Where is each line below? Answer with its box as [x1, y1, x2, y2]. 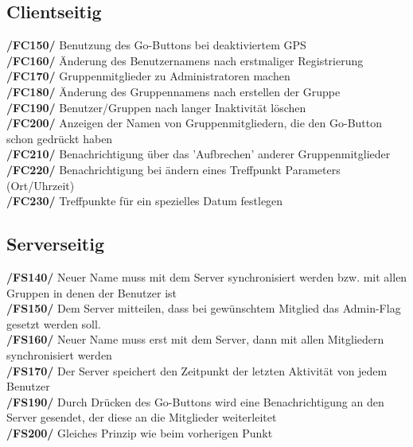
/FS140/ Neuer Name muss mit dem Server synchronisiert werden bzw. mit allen [6, 268, 407, 285]
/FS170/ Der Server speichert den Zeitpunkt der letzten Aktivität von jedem [6, 362, 388, 379]
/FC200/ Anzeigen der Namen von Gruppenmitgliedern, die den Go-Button [6, 115, 383, 131]
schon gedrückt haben [6, 130, 113, 146]
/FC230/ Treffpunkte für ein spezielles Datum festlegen [6, 192, 283, 209]
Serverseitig [6, 231, 104, 256]
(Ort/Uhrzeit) [6, 177, 75, 193]
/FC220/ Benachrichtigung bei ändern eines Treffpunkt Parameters [6, 161, 341, 177]
